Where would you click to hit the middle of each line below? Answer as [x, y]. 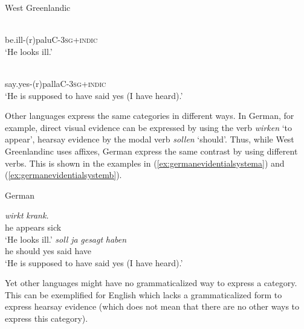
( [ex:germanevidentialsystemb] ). [63, 175]
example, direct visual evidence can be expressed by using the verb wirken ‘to [149, 127]
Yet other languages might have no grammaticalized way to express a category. [151, 283]
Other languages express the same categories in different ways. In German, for [150, 116]
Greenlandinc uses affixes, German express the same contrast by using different [151, 151]
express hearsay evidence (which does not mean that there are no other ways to [152, 306]
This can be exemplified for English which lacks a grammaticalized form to [144, 294]
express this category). [47, 318]
